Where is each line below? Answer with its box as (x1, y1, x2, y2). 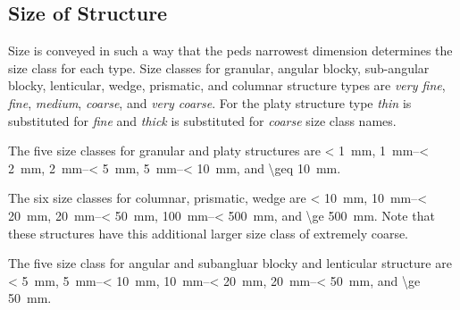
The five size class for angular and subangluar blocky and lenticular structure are (8, 254, 452, 272)
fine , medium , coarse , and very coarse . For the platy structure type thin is (8, 93, 412, 112)
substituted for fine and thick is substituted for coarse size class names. (8, 111, 397, 130)
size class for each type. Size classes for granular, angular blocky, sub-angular (8, 58, 430, 77)
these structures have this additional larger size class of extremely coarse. (8, 223, 409, 242)
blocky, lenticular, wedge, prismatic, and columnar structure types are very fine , (8, 76, 446, 95)
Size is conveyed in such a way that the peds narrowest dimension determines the (8, 41, 453, 60)
